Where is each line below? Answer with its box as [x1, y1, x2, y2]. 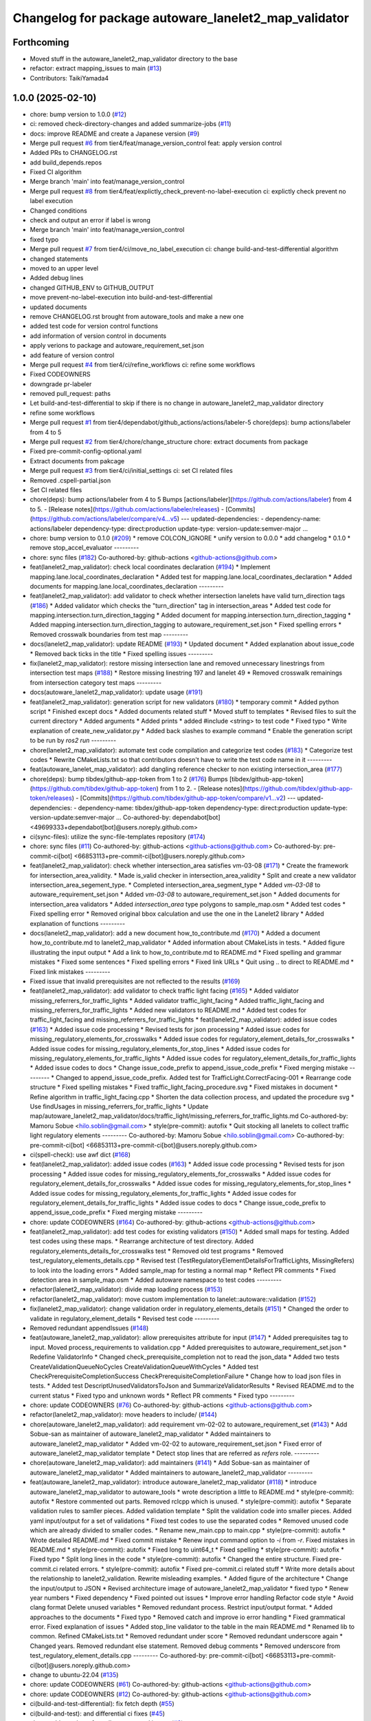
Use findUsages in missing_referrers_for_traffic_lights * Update [30, 1102, 209, 1110]
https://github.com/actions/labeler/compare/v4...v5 [32, 515, 178, 523]
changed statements [30, 255, 89, 263]
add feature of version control [30, 351, 115, 359]
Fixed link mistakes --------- [30, 967, 111, 975]
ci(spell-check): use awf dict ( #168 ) [30, 1150, 131, 1159]
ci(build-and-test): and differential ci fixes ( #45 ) [30, 1709, 165, 1718]
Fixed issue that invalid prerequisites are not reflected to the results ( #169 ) [30, 977, 240, 985]
